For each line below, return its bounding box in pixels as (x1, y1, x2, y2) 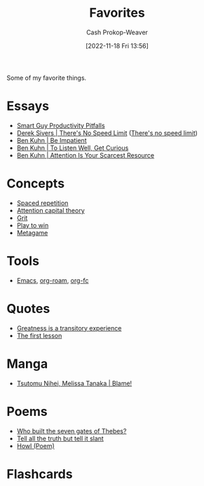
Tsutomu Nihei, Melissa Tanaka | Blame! (16, 379, 132, 387)
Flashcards (6, 466, 73, 482)
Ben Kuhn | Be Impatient (16, 136, 87, 144)
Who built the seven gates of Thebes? (16, 426, 127, 435)
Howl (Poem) (16, 441, 55, 450)
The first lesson (16, 331, 62, 340)
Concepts (6, 176, 64, 192)
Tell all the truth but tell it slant (16, 434, 104, 443)
